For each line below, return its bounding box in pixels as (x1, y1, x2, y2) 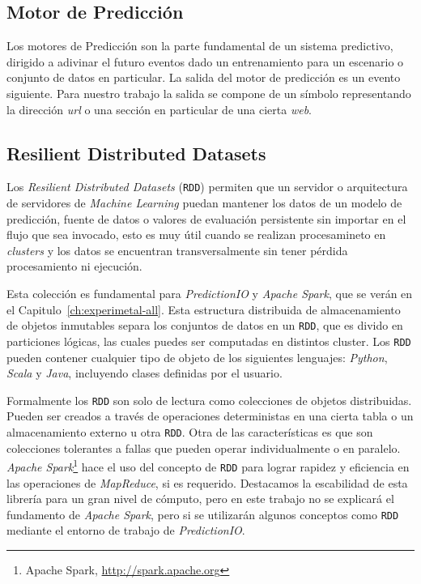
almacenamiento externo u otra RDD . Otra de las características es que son (6, 423, 373, 440)
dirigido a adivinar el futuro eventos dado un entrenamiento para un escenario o (6, 53, 404, 70)
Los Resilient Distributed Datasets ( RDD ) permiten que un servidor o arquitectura (6, 178, 408, 195)
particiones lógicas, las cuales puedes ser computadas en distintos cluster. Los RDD (6, 332, 411, 349)
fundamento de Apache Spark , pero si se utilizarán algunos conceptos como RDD (6, 505, 399, 522)
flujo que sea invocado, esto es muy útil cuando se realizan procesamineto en (6, 226, 386, 243)
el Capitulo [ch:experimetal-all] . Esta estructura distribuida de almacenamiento (6, 301, 401, 318)
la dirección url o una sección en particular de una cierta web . (6, 100, 313, 117)
